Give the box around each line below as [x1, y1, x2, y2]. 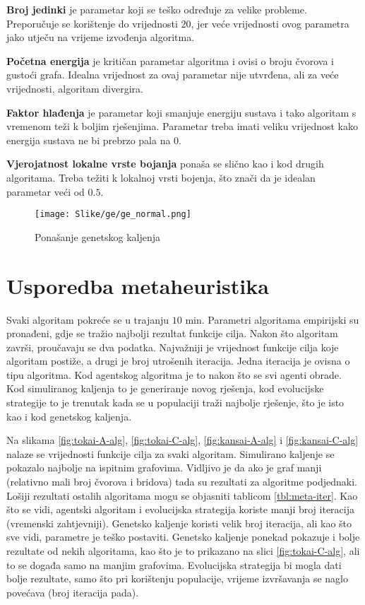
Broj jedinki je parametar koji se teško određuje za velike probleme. [6, 2, 307, 16]
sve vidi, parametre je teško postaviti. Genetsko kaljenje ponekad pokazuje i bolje [6, 529, 360, 544]
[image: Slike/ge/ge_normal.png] [35, 209, 191, 220]
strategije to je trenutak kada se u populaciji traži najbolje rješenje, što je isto [6, 395, 345, 410]
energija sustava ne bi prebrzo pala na [6, 132, 171, 147]
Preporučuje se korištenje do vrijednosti [6, 16, 178, 30]
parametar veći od [6, 184, 85, 199]
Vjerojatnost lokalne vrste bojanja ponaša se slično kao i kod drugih [6, 156, 324, 171]
